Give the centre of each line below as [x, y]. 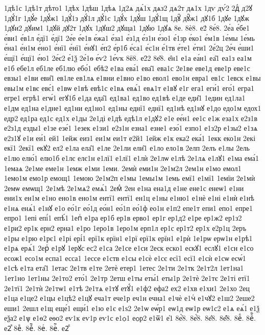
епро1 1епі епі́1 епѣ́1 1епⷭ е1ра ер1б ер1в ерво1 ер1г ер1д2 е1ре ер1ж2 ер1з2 [123, 218]
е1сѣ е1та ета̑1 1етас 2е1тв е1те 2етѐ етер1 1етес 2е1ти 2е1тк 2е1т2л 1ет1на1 [124, 268]
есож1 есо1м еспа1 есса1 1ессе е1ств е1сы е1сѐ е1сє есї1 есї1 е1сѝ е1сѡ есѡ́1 [125, 258]
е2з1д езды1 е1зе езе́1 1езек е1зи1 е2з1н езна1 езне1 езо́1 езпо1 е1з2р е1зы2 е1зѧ [131, 128]
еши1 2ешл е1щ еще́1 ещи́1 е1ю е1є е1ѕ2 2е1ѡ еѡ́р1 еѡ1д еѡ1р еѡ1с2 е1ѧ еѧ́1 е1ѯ [132, 308]
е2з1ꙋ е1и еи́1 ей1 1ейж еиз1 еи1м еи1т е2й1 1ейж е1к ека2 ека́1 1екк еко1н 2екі [130, 138]
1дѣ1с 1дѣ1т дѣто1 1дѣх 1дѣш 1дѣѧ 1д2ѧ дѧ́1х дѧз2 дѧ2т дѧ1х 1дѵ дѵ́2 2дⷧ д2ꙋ [128, 8]
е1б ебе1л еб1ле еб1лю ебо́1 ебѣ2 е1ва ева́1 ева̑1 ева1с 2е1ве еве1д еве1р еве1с [127, 68]
